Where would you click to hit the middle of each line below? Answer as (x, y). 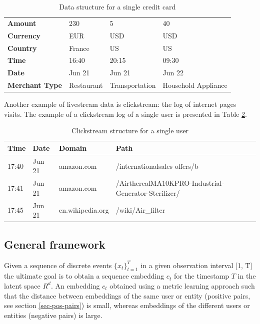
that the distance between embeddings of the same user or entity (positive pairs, (127, 295)
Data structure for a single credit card (117, 6)
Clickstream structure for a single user (130, 131)
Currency (24, 35)
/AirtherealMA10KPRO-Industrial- (170, 183)
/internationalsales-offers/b (157, 165)
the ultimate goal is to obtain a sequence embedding (84, 276)
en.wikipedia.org (84, 210)
